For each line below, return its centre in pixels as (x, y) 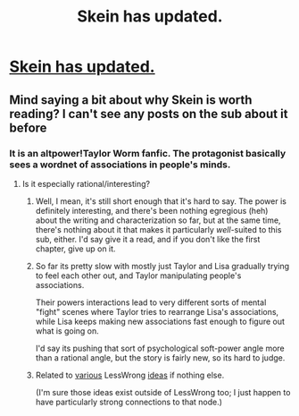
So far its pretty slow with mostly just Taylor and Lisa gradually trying (162, 266)
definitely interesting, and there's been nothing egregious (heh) (152, 210)
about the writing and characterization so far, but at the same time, (158, 220)
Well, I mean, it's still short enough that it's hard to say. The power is (161, 201)
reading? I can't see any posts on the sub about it (149, 114)
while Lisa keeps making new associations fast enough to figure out (160, 321)
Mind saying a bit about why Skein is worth (131, 100)
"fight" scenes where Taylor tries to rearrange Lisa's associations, (157, 311)
